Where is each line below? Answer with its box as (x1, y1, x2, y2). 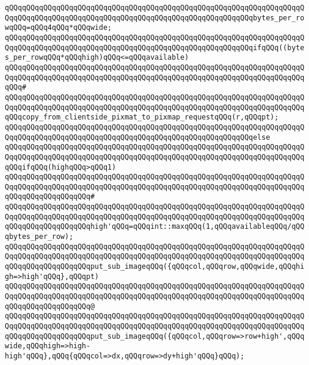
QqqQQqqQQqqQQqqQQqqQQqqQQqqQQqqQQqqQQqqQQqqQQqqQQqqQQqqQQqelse (5, 133, 270, 142)
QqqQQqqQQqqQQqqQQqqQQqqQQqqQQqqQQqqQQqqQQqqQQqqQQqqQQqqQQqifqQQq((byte (5, 43, 305, 52)
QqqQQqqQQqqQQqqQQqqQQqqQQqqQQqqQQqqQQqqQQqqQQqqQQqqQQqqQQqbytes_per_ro (5, 13, 305, 22)
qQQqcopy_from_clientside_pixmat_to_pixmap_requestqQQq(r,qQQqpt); (5, 113, 279, 122)
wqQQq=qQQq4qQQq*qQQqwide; (5, 23, 112, 32)
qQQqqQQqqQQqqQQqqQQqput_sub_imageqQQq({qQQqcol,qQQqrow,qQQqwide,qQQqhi (5, 262, 305, 271)
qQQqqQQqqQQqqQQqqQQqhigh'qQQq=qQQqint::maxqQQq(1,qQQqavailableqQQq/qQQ (5, 222, 305, 231)
